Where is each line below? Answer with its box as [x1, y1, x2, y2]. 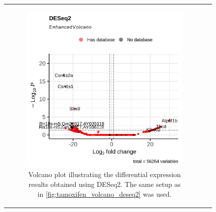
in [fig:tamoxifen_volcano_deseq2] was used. [37, 188, 172, 199]
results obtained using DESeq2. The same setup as [28, 179, 181, 189]
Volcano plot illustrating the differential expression [28, 169, 181, 180]
